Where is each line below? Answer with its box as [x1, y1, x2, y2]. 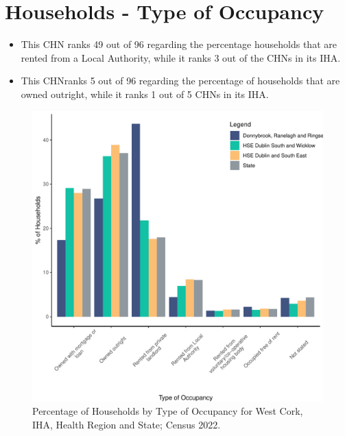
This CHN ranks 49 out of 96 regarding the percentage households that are [21, 37, 337, 51]
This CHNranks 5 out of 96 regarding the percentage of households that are [21, 73, 340, 88]
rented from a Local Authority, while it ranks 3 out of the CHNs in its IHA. [21, 50, 341, 64]
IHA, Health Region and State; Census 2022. [32, 417, 221, 431]
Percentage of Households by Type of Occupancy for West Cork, [32, 404, 303, 418]
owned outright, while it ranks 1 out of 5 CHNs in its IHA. [21, 86, 269, 101]
